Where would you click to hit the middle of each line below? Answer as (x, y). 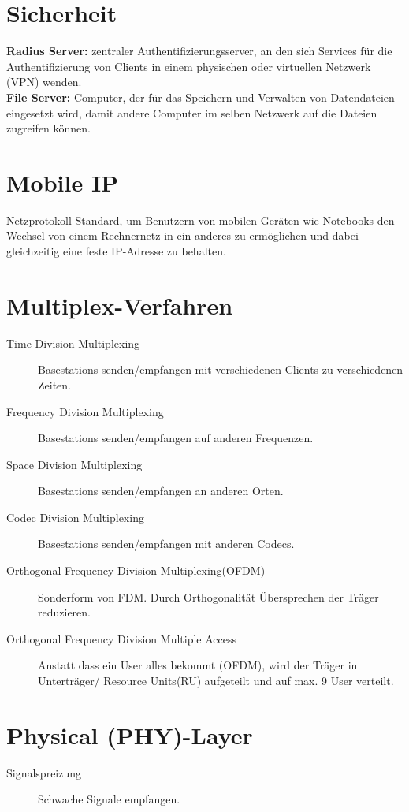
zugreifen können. (49, 128)
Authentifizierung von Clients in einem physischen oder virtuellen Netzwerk (189, 66)
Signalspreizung (44, 772)
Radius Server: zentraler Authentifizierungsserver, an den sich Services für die (199, 51)
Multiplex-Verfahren (120, 305)
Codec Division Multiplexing (75, 517)
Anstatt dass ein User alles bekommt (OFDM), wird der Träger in (198, 665)
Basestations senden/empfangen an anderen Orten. (161, 491)
